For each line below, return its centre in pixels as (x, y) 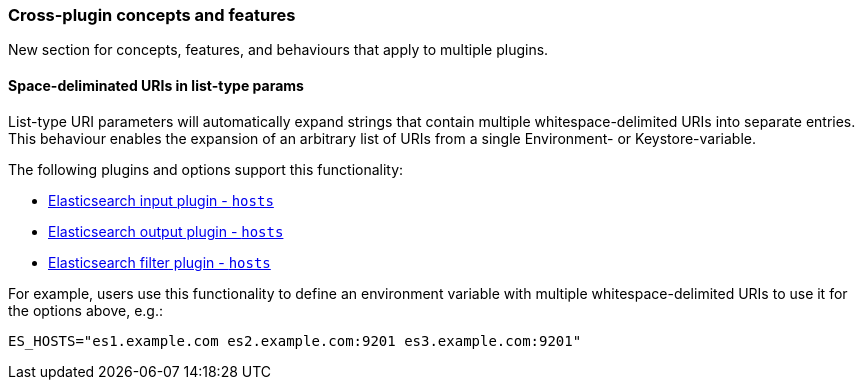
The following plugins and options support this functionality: (206, 169)
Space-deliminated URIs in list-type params (156, 85)
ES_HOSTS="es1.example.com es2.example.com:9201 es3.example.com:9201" (295, 340)
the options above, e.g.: (86, 310)
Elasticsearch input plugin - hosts (161, 200)
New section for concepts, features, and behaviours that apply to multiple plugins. (278, 50)
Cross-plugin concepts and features (152, 15)
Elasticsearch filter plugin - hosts (159, 262)
